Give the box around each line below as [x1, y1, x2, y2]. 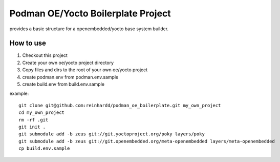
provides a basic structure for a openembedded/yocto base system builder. [9, 26, 169, 32]
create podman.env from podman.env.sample [22, 74, 119, 80]
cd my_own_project [18, 110, 65, 115]
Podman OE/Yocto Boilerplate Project [9, 8, 171, 19]
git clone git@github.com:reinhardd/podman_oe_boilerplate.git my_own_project [18, 103, 221, 108]
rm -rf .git [18, 117, 49, 123]
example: [9, 90, 29, 97]
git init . [18, 124, 46, 130]
